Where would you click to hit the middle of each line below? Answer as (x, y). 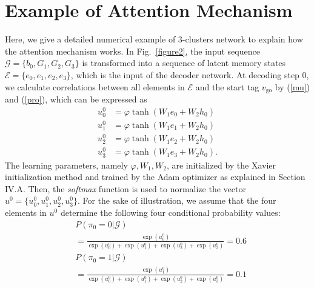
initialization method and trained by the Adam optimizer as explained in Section (155, 177)
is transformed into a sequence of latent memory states (184, 63)
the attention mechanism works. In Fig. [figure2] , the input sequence (132, 51)
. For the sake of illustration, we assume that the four (177, 200)
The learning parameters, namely (66, 165)
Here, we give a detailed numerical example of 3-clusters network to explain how (154, 39)
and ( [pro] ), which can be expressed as (76, 99)
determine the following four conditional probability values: (170, 212)
